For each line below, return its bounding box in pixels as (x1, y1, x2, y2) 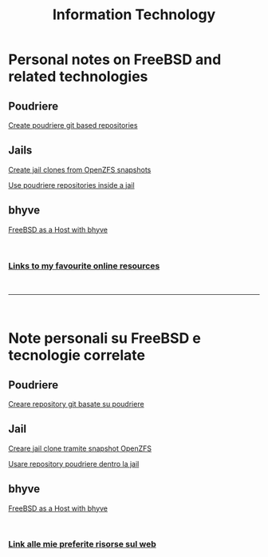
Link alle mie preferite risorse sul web (8, 539, 157, 550)
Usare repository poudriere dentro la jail (8, 459, 140, 468)
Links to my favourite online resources (8, 260, 160, 271)
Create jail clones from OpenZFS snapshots (8, 165, 152, 174)
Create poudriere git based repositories (8, 121, 138, 129)
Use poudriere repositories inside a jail (8, 180, 135, 189)
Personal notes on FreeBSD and (8, 50, 222, 69)
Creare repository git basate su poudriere (8, 399, 145, 408)
